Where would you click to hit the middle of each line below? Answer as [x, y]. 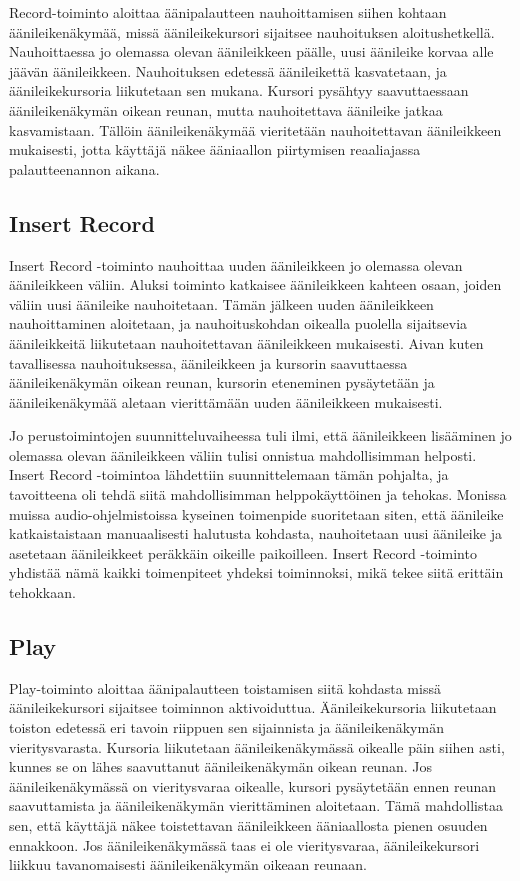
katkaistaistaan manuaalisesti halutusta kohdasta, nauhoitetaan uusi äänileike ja [255, 533]
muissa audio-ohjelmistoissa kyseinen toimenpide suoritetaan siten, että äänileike [256, 513]
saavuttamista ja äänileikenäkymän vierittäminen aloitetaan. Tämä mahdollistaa [256, 805]
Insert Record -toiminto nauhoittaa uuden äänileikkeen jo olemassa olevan [236, 264]
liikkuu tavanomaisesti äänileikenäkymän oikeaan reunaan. [188, 864]
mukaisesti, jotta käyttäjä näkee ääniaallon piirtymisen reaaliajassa [215, 149]
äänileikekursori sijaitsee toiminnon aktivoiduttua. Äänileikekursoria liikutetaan [253, 707]
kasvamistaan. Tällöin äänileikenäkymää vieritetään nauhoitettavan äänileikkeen [255, 129]
